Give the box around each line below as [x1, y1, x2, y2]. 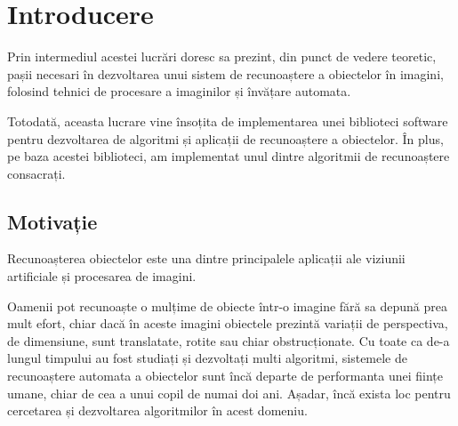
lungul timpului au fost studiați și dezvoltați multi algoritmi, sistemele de [7, 349, 408, 367]
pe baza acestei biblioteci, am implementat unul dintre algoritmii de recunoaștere [7, 147, 450, 165]
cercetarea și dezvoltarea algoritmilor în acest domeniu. [7, 401, 308, 420]
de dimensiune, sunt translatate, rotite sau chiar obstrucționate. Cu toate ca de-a [7, 331, 450, 350]
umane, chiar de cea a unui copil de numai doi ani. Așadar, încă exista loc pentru [7, 383, 451, 402]
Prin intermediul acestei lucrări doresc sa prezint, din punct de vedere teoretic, [7, 47, 437, 66]
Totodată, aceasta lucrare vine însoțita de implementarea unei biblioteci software [7, 111, 448, 130]
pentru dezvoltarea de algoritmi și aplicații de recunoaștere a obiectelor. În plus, [7, 129, 444, 148]
